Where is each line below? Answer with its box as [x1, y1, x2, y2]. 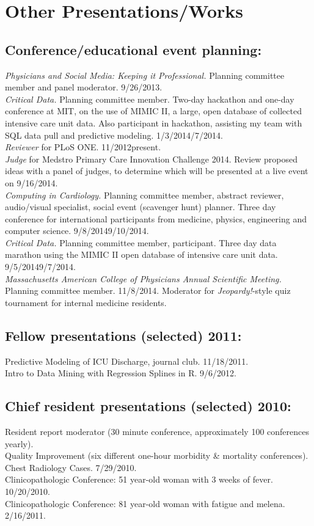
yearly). [5, 437, 34, 450]
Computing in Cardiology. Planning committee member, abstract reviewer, [5, 188, 284, 201]
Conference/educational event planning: [5, 40, 262, 59]
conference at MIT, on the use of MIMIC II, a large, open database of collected [5, 104, 302, 117]
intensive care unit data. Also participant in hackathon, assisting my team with [5, 116, 302, 129]
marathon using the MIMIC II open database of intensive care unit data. [5, 248, 278, 261]
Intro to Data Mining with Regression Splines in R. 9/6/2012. [5, 367, 236, 379]
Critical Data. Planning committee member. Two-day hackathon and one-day [5, 92, 294, 105]
